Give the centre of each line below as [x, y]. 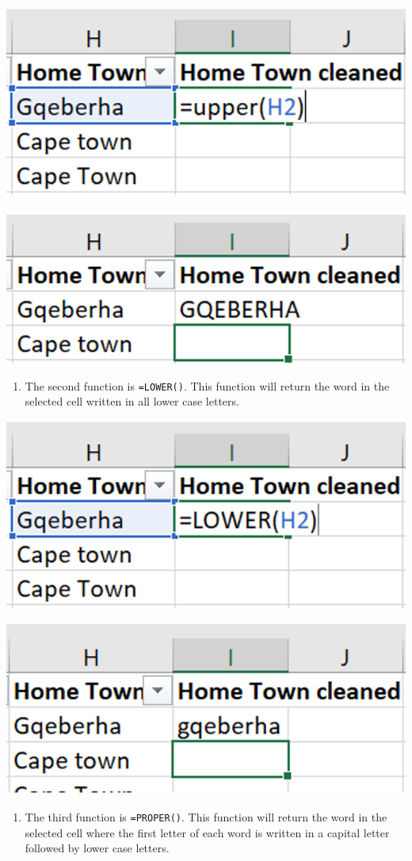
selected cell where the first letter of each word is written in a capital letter [207, 832]
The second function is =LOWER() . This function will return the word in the [207, 385]
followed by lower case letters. [97, 848]
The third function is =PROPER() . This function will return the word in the [206, 816]
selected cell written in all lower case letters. [132, 401]
